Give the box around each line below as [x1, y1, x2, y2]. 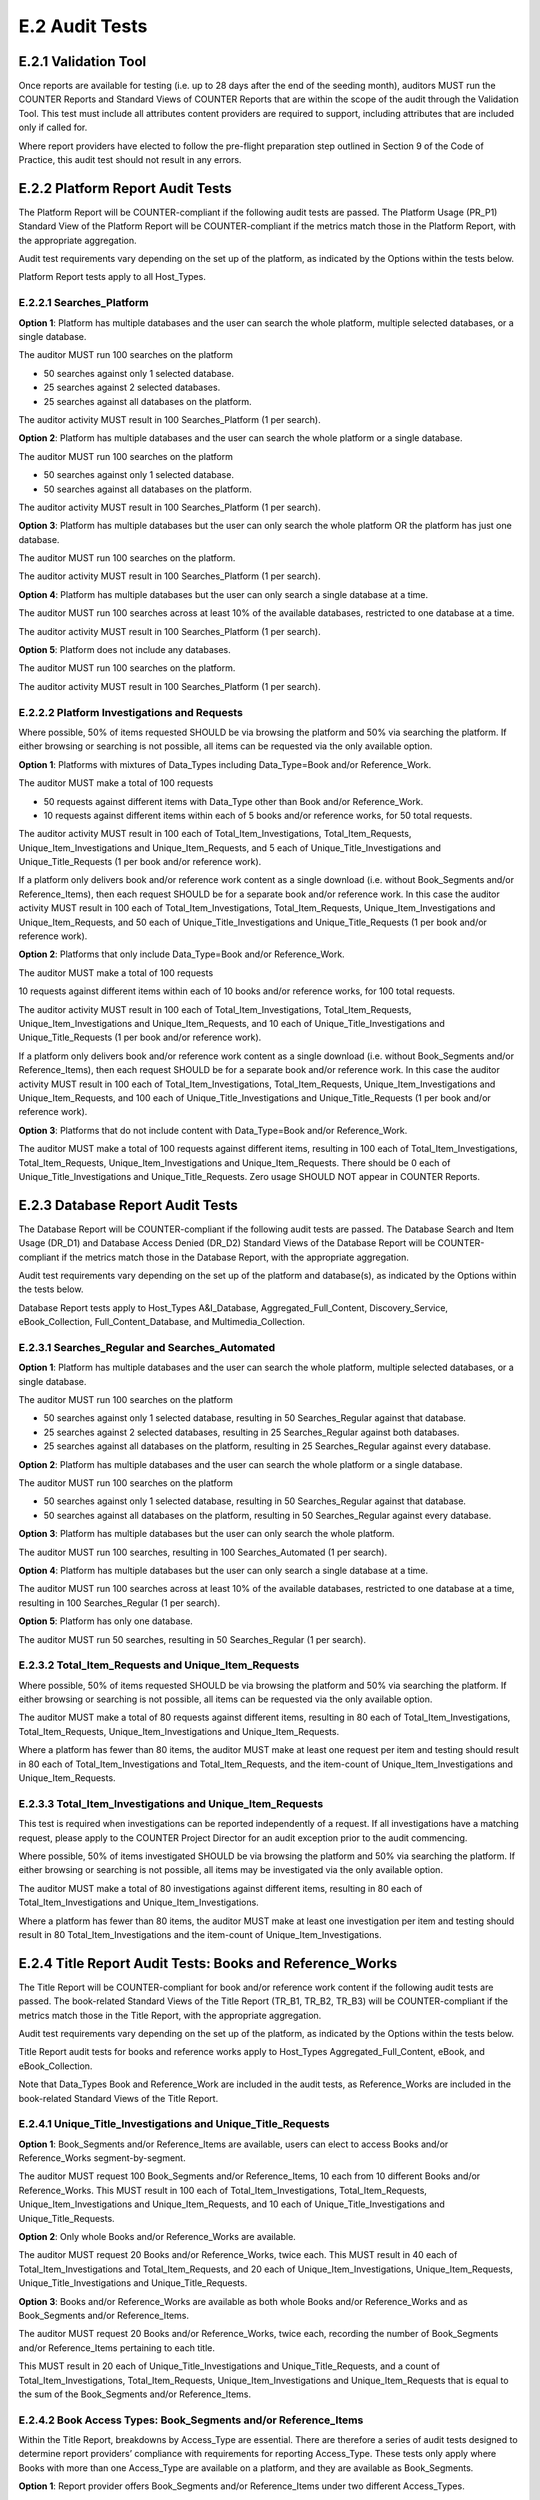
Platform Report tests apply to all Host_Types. [18, 271, 207, 283]
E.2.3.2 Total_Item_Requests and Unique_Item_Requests [18, 1658, 300, 1672]
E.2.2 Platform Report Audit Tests [18, 180, 232, 197]
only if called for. [18, 121, 88, 134]
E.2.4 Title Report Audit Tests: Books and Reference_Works [18, 1955, 398, 1972]
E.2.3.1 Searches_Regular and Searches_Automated [18, 1340, 275, 1354]
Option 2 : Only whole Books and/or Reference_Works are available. [18, 2231, 297, 2243]
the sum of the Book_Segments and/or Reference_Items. [18, 2388, 252, 2400]
